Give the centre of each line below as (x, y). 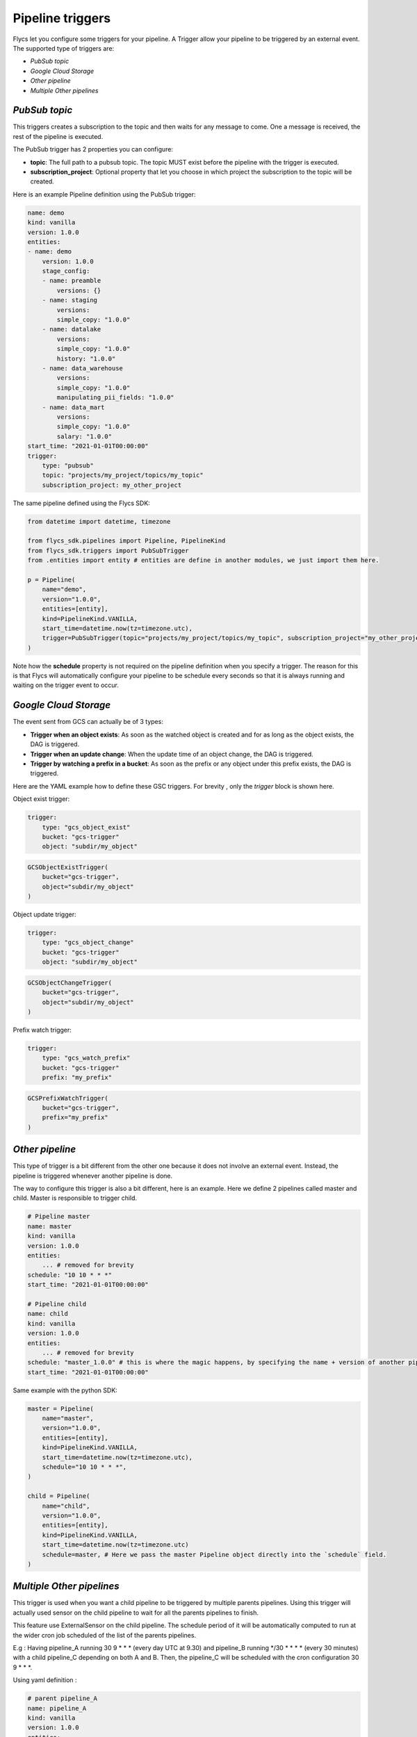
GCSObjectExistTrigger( (68, 867)
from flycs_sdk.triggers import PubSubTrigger (108, 550)
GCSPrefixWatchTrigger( (68, 1098)
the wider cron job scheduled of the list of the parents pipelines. (105, 1635)
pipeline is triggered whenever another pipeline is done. (93, 1176)
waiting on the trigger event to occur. (66, 685)
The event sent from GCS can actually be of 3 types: (88, 722)
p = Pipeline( (51, 579)
